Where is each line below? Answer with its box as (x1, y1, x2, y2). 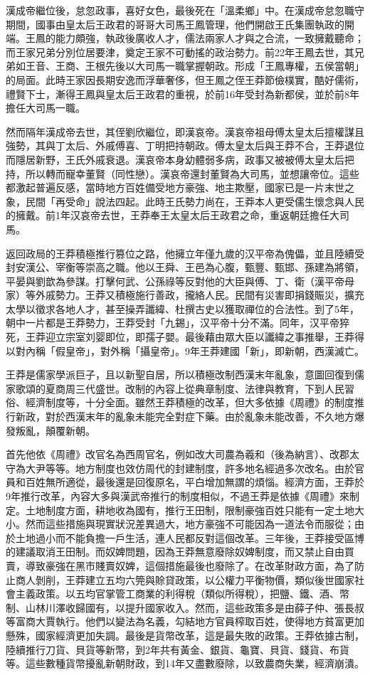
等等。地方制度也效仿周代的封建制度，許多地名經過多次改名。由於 (45, 460, 354, 475)
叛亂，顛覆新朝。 (15, 422, 95, 437)
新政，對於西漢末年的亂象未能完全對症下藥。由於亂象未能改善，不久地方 (15, 409, 354, 424)
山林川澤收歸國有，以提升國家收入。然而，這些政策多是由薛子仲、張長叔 (25, 600, 364, 615)
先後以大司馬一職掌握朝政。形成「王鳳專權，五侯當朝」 (105, 58, 364, 73)
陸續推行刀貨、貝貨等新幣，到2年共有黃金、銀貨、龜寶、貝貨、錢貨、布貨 (6, 642, 349, 657)
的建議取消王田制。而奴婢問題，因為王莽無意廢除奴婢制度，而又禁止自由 (6, 544, 344, 559)
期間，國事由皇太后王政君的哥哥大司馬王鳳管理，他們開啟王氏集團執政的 (6, 16, 344, 31)
